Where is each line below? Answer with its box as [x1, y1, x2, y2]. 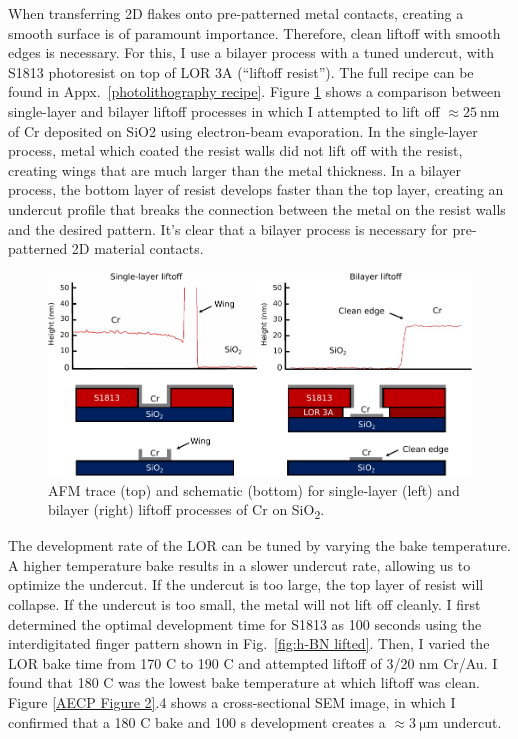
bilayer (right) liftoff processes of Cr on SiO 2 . [48, 499, 325, 522]
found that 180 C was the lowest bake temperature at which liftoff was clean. [8, 672, 480, 693]
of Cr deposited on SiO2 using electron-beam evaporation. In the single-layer [8, 120, 478, 141]
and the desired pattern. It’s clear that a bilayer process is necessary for [8, 218, 448, 239]
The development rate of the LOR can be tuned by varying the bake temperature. [8, 535, 511, 556]
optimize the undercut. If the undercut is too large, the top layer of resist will [8, 574, 484, 595]
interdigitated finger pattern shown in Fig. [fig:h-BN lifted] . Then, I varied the [8, 633, 490, 654]
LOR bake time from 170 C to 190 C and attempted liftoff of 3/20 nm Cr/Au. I [8, 652, 498, 673]
